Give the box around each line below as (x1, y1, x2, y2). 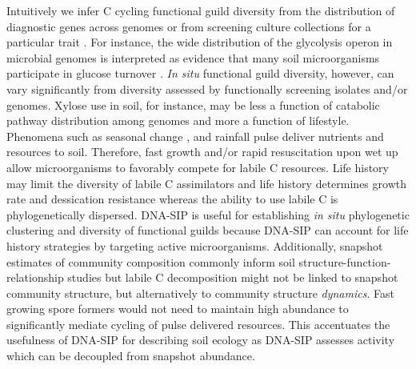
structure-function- (298, 253, 391, 270)
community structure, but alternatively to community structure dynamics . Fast (6, 284, 394, 301)
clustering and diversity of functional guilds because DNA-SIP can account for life (6, 222, 409, 239)
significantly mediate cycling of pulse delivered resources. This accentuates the (6, 315, 390, 332)
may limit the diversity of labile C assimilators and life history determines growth (6, 174, 406, 191)
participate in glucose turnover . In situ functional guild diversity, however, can (6, 65, 394, 82)
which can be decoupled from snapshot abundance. (6, 347, 255, 364)
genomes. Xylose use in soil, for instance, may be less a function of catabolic (6, 96, 380, 113)
